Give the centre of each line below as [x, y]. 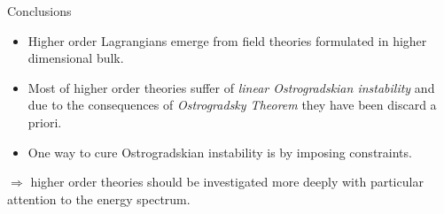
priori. [45, 122]
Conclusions [39, 11]
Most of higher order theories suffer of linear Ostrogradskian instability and [231, 87]
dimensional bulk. [76, 58]
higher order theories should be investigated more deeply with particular [227, 182]
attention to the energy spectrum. [99, 199]
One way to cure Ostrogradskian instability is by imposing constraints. [220, 152]
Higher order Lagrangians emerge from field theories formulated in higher [227, 40]
